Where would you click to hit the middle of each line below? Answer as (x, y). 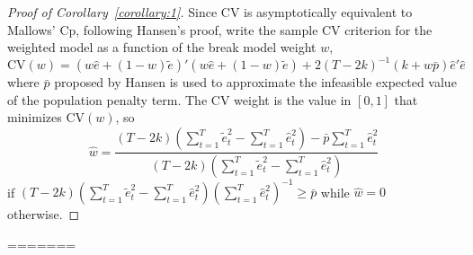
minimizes (35, 117)
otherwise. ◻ (44, 214)
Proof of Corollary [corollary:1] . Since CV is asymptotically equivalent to (210, 12)
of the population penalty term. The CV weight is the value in (179, 99)
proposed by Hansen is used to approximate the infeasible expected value (255, 82)
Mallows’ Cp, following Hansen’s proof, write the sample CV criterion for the (220, 29)
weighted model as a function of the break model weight (162, 47)
